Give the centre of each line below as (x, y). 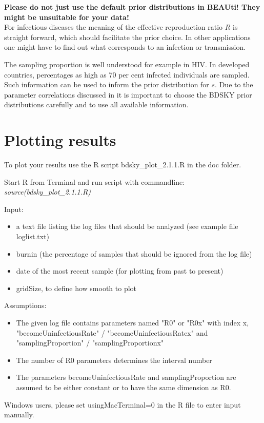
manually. (19, 415)
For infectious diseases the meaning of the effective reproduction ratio (114, 27)
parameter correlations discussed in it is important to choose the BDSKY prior (128, 94)
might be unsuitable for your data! (67, 17)
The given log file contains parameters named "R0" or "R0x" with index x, (133, 322)
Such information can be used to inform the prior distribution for (107, 84)
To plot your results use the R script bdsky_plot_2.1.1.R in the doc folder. (123, 165)
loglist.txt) (33, 236)
